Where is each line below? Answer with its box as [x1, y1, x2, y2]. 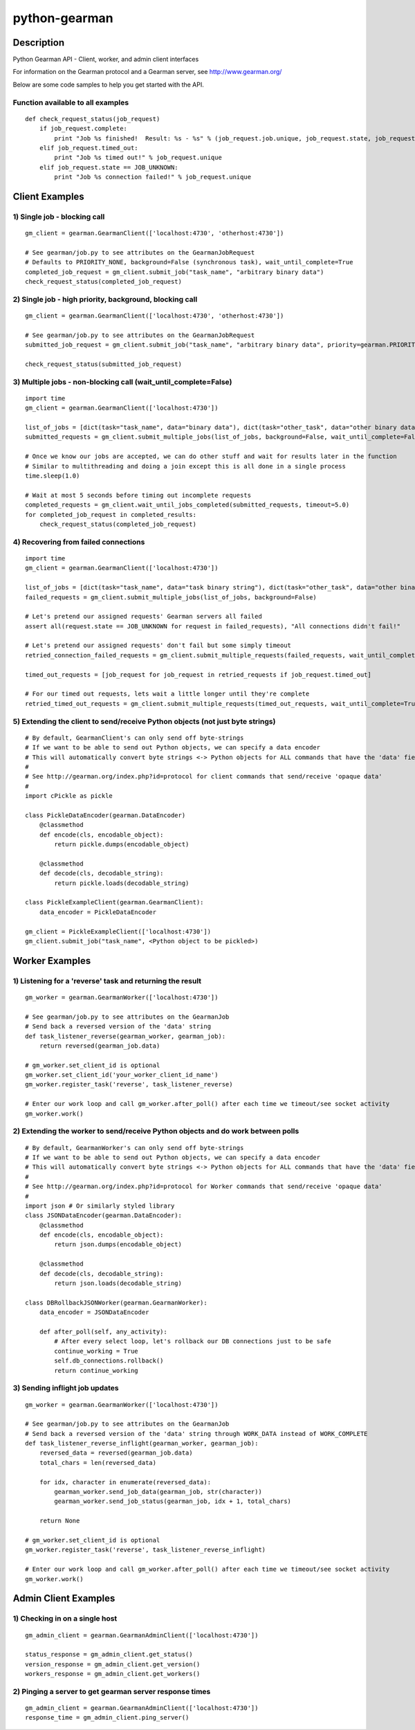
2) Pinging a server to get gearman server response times [12, 1686, 211, 1696]
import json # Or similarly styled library [25, 1201, 175, 1210]
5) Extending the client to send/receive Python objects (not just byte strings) [12, 716, 276, 726]
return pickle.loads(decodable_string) [54, 879, 190, 887]
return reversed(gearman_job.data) [39, 1041, 160, 1050]
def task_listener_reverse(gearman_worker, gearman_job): [25, 1032, 226, 1040]
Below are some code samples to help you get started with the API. [12, 80, 204, 89]
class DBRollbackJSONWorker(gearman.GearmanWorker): [25, 1298, 207, 1306]
